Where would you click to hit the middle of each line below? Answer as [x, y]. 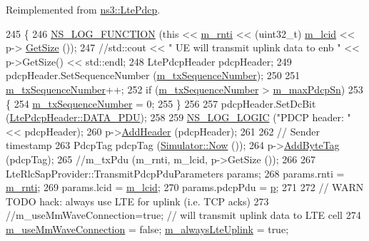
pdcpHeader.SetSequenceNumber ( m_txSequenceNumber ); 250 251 [153, 75]
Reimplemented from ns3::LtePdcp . [83, 9]
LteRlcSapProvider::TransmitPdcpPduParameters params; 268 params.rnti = [175, 173]
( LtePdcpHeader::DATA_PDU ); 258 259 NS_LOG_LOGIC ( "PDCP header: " [178, 117]
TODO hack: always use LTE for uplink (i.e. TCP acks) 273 [137, 201]
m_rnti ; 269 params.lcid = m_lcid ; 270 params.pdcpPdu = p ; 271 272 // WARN [185, 187]
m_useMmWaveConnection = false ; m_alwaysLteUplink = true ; [147, 229]
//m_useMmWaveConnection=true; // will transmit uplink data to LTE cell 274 [183, 215]
